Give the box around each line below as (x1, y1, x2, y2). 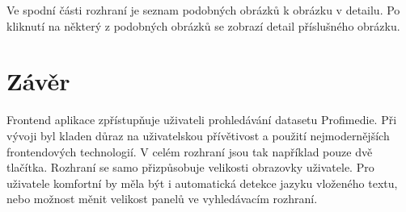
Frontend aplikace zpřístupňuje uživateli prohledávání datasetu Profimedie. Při (6, 111, 397, 128)
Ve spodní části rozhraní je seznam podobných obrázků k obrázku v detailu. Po (6, 2, 400, 18)
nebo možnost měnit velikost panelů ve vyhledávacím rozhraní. (6, 190, 318, 207)
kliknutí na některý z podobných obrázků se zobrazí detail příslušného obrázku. (6, 17, 400, 34)
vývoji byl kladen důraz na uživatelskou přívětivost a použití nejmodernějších (6, 127, 390, 143)
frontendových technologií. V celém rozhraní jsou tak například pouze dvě (6, 143, 373, 160)
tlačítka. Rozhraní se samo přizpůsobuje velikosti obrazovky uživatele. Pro (6, 159, 374, 176)
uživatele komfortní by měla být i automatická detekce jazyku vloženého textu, (6, 174, 398, 191)
